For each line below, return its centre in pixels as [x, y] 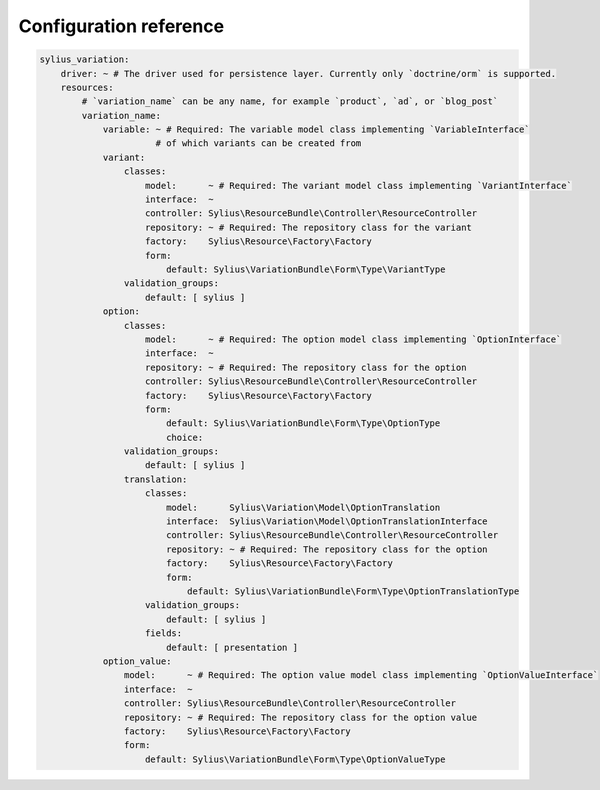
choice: [184, 437]
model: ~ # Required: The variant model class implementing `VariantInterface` [358, 185]
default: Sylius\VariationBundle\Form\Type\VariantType [305, 269]
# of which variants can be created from [258, 143]
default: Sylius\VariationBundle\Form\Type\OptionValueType [295, 759]
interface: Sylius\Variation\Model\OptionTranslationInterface [327, 521]
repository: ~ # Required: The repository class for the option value [300, 717]
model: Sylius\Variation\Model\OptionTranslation [303, 507]
